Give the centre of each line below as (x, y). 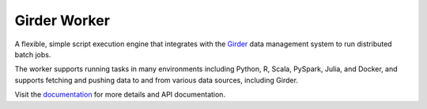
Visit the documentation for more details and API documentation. (120, 95)
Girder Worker (62, 20)
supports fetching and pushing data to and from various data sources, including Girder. (156, 80)
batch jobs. (33, 54)
